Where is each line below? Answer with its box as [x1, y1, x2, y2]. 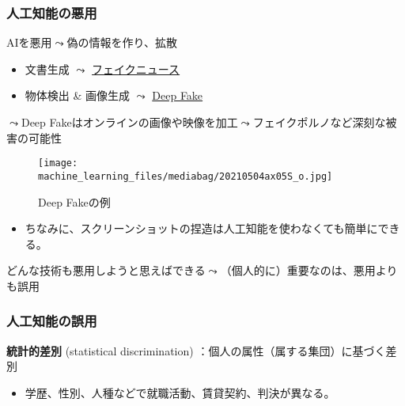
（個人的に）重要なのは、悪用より [220, 262, 398, 279]
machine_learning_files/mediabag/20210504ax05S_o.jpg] [38, 170, 333, 182]
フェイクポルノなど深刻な [252, 114, 386, 130]
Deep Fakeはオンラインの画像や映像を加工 [21, 114, 238, 130]
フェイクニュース [92, 60, 180, 77]
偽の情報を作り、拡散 [66, 34, 177, 51]
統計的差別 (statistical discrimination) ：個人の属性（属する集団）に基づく [6, 342, 386, 359]
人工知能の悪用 [6, 2, 97, 22]
